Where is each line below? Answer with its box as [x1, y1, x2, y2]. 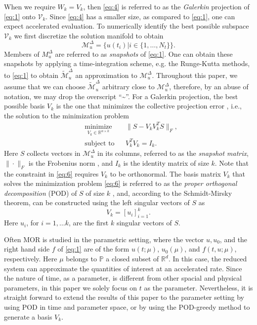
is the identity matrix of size [123, 157, 209, 168]
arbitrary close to [102, 81, 155, 92]
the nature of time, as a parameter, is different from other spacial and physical [4, 273, 242, 283]
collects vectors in [27, 148, 81, 158]
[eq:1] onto [4, 11, 36, 21]
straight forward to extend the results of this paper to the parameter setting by [4, 292, 244, 302]
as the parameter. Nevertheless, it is [144, 282, 253, 292]
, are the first [69, 217, 109, 228]
